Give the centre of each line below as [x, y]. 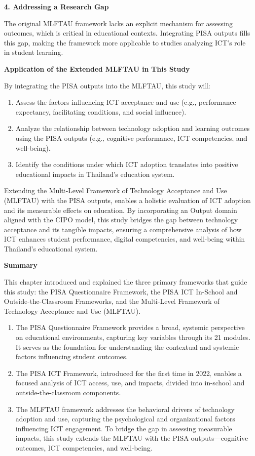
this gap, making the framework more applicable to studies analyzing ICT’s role [125, 42]
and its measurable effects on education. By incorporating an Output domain [121, 210]
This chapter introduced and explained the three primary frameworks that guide [126, 282]
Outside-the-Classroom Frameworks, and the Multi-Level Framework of [112, 301]
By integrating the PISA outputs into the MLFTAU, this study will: [108, 85]
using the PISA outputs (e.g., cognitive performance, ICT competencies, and [131, 138]
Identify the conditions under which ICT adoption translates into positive [127, 164]
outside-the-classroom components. [68, 392]
